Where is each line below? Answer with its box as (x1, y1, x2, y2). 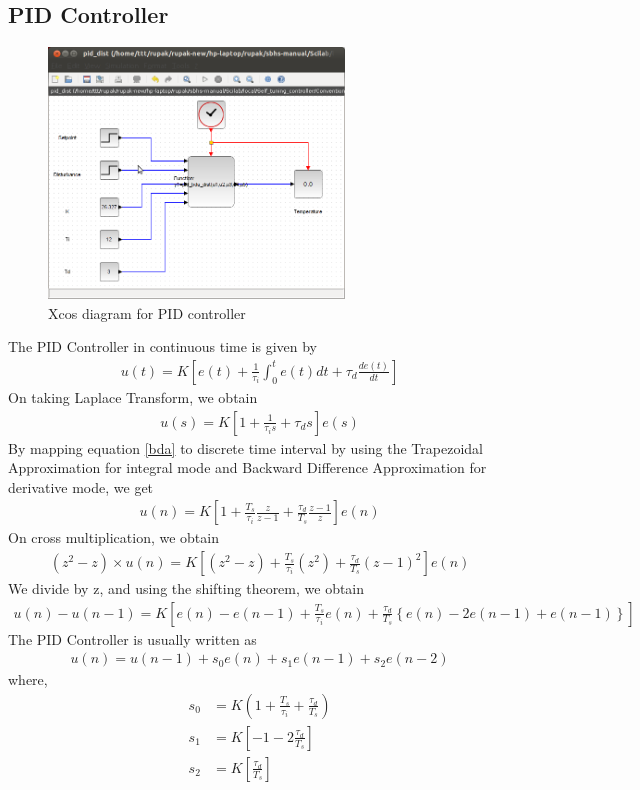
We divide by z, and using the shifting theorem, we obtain (8, 578, 365, 599)
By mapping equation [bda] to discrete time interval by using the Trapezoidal (8, 437, 483, 458)
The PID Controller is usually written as (8, 628, 257, 649)
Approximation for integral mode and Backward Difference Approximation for (8, 457, 487, 478)
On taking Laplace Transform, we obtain (8, 386, 258, 407)
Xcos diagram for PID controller (48, 302, 246, 323)
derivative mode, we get (8, 476, 154, 497)
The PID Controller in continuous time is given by (8, 336, 318, 357)
